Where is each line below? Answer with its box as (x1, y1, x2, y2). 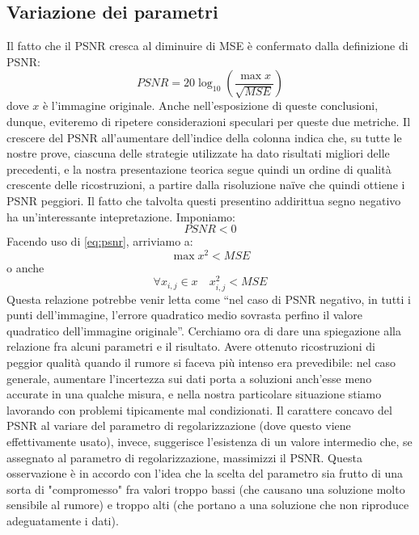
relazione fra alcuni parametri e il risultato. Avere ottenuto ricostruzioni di (6, 338, 375, 355)
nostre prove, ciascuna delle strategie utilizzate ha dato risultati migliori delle (6, 145, 390, 162)
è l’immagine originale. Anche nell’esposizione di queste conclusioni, (42, 97, 379, 114)
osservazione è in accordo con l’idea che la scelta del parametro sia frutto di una (6, 465, 404, 482)
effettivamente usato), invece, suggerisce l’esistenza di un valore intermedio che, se (6, 432, 413, 449)
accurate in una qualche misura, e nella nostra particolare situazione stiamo (6, 385, 382, 402)
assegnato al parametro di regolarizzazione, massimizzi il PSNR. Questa (6, 449, 362, 465)
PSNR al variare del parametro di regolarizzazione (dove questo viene (6, 417, 351, 434)
